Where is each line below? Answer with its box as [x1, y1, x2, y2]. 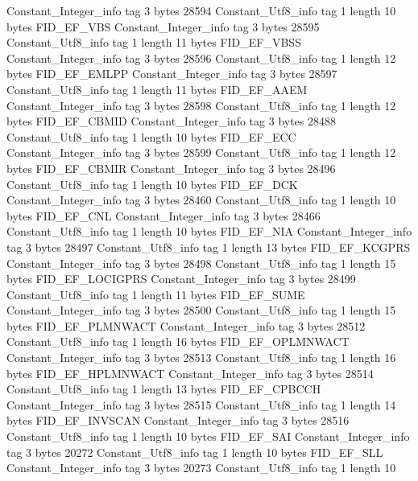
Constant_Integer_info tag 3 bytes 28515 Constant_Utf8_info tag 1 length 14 [6, 396, 396, 413]
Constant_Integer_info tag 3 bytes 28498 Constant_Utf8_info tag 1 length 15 [6, 254, 396, 271]
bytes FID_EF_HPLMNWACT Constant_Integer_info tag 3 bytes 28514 [6, 364, 374, 381]
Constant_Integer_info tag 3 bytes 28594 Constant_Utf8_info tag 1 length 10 [6, 2, 396, 18]
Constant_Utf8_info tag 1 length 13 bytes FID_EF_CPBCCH [6, 380, 321, 397]
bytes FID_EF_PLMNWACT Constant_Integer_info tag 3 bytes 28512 [6, 317, 366, 334]
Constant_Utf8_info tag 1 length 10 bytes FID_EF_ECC [6, 128, 296, 145]
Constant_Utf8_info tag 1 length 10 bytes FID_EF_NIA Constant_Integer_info [6, 223, 412, 240]
